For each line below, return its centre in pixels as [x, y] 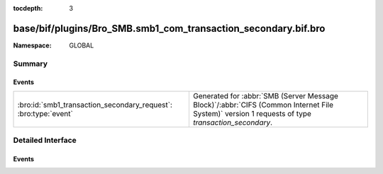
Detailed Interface [45, 140]
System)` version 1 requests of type [252, 113]
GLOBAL [82, 45]
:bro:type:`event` [45, 113]
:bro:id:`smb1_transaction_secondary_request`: [95, 105]
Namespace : [33, 45]
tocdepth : [28, 8]
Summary [30, 64]
